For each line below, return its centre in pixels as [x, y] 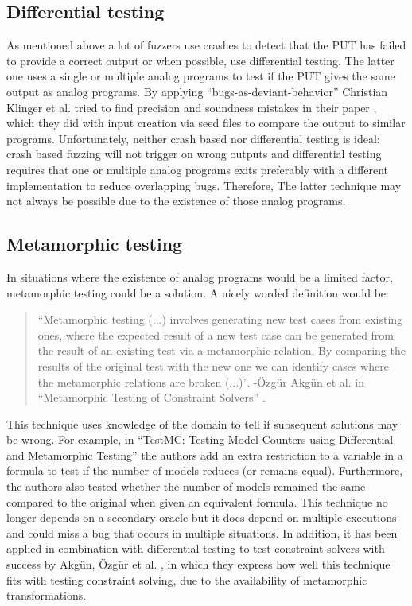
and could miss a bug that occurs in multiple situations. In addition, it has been [202, 532]
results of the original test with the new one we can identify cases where [213, 365]
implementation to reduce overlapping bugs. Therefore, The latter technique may [204, 185]
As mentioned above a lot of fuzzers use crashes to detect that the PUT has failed [206, 45]
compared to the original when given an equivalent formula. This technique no [197, 501]
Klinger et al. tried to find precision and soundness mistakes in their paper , [192, 107]
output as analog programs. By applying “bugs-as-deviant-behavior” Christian [197, 91]
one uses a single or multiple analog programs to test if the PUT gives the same [201, 76]
